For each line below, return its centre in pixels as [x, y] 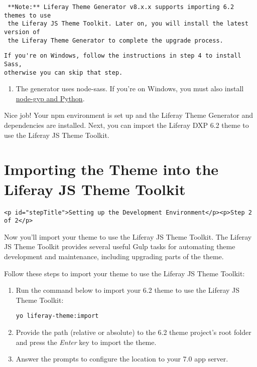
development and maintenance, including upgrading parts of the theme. [114, 256]
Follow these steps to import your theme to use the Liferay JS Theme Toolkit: [124, 273]
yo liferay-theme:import [57, 316]
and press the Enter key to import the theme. [86, 342]
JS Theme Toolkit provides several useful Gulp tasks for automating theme [120, 246]
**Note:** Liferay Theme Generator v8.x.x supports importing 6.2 [121, 7]
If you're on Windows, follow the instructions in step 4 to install [123, 56]
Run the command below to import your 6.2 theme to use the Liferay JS [128, 290]
